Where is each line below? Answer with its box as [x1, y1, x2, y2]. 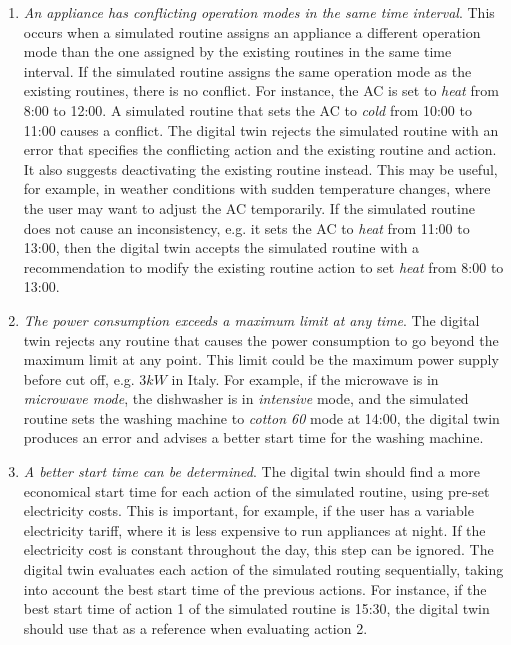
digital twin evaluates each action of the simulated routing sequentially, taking [23, 559, 504, 580]
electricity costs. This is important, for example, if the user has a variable [23, 500, 474, 521]
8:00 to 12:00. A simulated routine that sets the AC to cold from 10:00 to [23, 99, 472, 120]
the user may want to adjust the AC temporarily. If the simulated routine [23, 197, 475, 218]
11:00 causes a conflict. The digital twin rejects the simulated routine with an [23, 119, 499, 140]
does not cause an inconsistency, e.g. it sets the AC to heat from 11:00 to [23, 217, 470, 238]
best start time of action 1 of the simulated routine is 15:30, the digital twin [23, 598, 490, 619]
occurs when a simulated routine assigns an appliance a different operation [23, 21, 481, 42]
